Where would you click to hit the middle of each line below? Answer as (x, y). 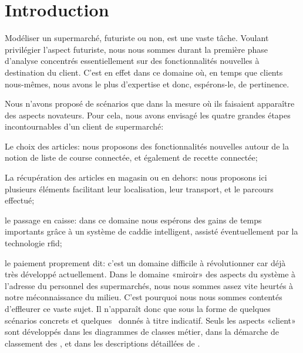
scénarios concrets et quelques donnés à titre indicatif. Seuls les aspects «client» (150, 320)
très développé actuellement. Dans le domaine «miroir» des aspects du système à (150, 274)
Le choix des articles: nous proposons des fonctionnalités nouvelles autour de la (147, 146)
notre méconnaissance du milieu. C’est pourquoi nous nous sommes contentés (144, 297)
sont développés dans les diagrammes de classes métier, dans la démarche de (142, 332)
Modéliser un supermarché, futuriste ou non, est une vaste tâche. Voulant (137, 38)
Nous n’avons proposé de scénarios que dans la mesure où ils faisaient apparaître (150, 103)
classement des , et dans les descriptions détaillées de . (102, 343)
